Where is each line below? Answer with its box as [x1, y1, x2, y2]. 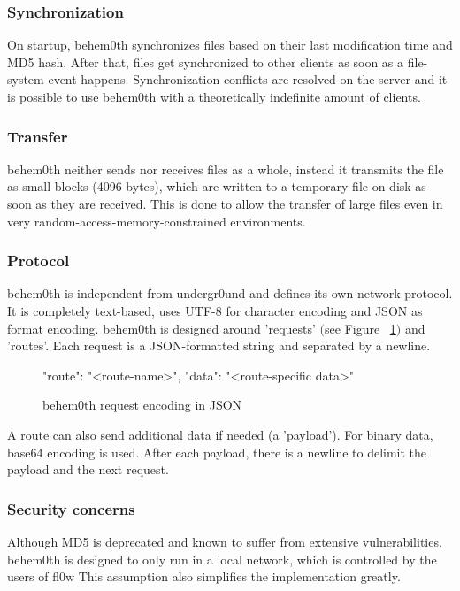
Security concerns [7, 497, 135, 519]
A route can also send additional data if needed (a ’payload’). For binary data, [7, 425, 433, 443]
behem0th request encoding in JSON [42, 395, 242, 414]
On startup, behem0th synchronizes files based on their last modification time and [7, 35, 453, 54]
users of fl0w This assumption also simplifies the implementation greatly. [7, 567, 401, 586]
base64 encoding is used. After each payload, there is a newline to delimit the [7, 442, 427, 461]
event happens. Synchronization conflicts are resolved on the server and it [48, 70, 448, 88]
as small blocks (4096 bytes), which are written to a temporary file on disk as [7, 177, 426, 196]
